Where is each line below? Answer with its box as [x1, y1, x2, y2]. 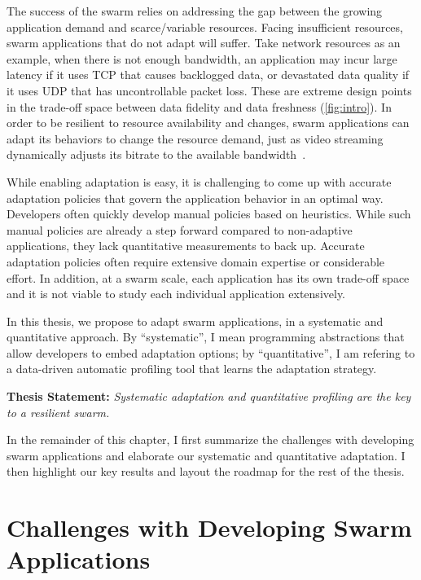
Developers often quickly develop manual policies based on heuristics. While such [7, 205, 411, 222]
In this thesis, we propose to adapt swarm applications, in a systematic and [7, 312, 384, 329]
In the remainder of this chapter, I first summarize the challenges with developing [7, 431, 414, 448]
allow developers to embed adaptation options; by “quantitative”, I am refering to [7, 344, 415, 361]
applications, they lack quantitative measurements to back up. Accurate [7, 237, 365, 254]
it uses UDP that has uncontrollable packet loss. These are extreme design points [7, 81, 412, 99]
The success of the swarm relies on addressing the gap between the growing [7, 2, 383, 19]
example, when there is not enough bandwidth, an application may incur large [7, 50, 397, 67]
